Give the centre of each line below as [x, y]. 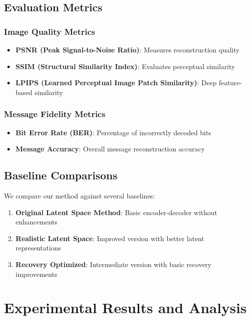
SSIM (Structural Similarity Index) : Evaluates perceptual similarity [125, 66]
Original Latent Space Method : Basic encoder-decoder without [116, 212]
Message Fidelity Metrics [55, 114]
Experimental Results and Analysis [125, 308]
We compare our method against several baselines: [80, 195]
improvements [36, 274]
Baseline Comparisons [61, 175]
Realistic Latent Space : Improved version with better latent [110, 238]
